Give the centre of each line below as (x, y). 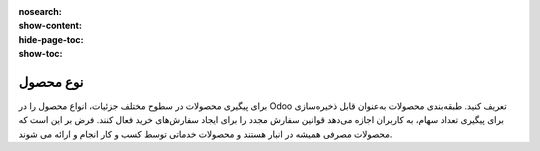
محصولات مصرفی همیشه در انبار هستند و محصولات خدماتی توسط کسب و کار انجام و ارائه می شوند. (205, 134)
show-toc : (40, 54)
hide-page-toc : (51, 39)
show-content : (50, 26)
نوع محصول (51, 81)
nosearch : (40, 11)
